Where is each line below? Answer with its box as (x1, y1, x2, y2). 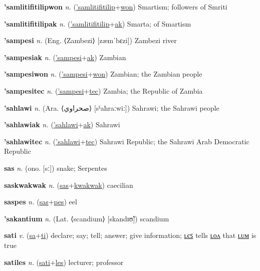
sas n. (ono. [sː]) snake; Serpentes (4, 162, 107, 173)
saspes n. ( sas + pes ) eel (4, 196, 77, 207)
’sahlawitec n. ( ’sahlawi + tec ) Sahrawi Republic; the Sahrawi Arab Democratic (4, 136, 249, 146)
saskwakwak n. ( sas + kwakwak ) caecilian (4, 179, 133, 190)
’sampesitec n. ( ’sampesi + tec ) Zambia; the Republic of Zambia (4, 85, 203, 96)
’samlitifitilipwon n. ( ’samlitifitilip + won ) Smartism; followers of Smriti (4, 2, 227, 12)
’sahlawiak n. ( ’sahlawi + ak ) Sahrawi (4, 119, 120, 130)
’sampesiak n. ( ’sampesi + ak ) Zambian (4, 52, 126, 62)
